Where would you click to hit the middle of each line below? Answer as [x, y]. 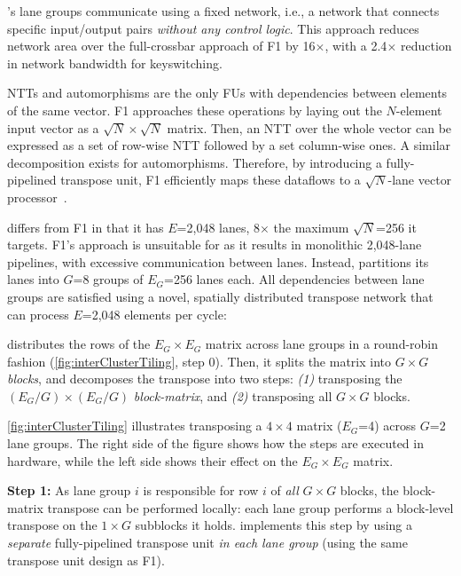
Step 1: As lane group [69, 490]
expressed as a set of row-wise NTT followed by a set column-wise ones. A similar [229, 145]
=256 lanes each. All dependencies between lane [294, 279]
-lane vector [420, 180]
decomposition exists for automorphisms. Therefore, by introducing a [195, 162]
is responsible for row [201, 490]
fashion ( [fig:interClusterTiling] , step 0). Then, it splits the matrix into [199, 361]
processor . [37, 197]
